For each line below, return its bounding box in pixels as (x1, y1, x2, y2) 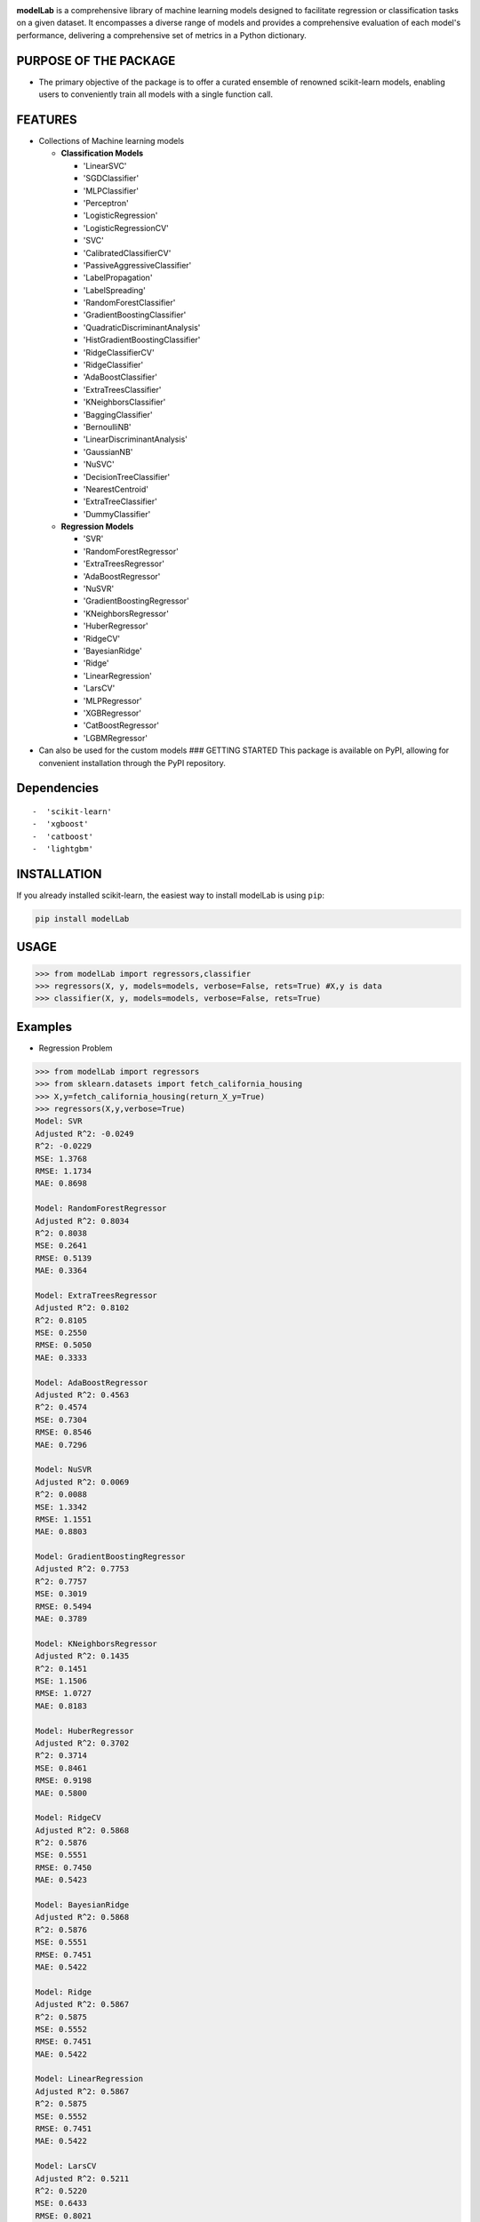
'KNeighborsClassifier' (83, 396, 166, 408)
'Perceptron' (83, 197, 129, 208)
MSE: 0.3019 (35, 1589, 88, 1599)
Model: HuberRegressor (35, 1725, 134, 1736)
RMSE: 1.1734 (35, 1165, 92, 1176)
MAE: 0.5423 (35, 1875, 88, 1885)
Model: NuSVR (35, 1465, 92, 1475)
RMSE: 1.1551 (35, 1514, 92, 1524)
